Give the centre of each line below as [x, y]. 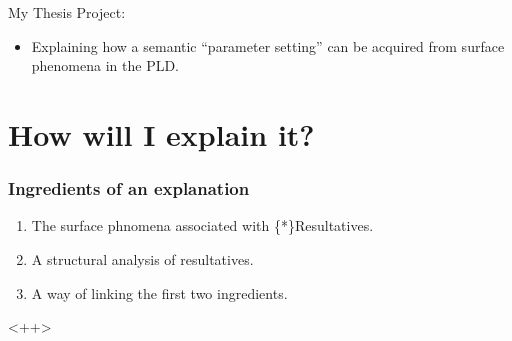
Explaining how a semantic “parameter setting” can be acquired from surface [268, 45]
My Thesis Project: [67, 12]
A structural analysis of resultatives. [142, 258]
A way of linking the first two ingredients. [159, 292]
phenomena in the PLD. [105, 65]
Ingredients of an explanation [129, 188]
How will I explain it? [161, 133]
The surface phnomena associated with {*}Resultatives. [202, 225]
